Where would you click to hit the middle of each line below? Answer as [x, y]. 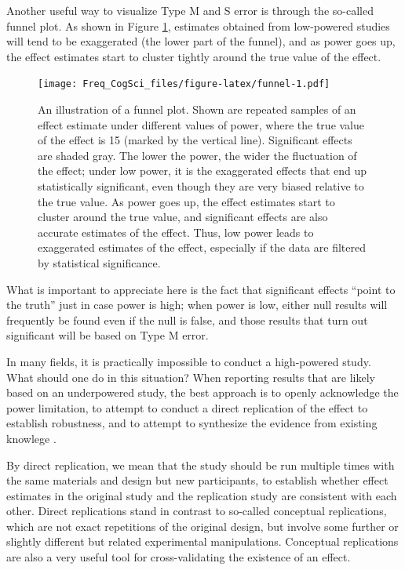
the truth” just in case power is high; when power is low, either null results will [197, 305]
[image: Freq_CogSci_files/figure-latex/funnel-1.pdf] [184, 84]
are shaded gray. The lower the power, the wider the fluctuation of [197, 155]
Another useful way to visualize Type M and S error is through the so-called [190, 10]
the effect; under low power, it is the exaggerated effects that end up [202, 171]
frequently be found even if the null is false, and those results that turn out [187, 319]
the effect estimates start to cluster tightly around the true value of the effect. [194, 56]
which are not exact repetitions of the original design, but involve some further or [202, 526]
